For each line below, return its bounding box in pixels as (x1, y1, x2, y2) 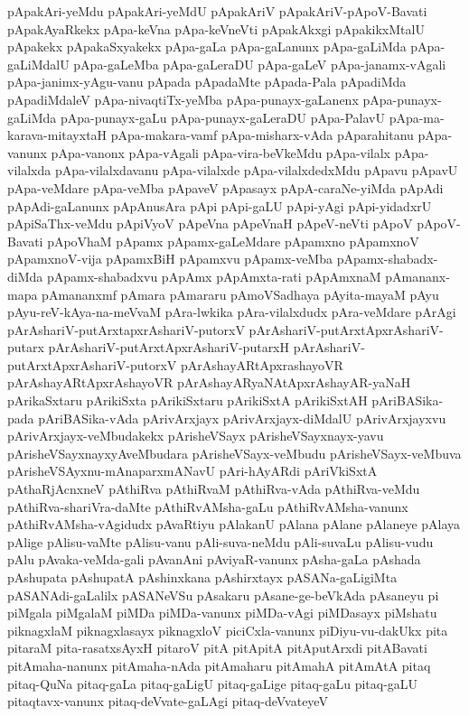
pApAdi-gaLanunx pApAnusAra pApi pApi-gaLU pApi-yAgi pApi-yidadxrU (7, 196, 432, 215)
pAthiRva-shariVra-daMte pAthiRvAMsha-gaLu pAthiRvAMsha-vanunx (7, 497, 408, 516)
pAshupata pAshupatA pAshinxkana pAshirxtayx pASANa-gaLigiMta (7, 568, 398, 586)
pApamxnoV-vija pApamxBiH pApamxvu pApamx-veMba (7, 249, 333, 268)
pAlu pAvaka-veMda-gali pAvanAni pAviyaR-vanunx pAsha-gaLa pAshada (7, 550, 421, 569)
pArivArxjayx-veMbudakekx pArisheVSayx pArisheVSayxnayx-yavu (7, 426, 384, 445)
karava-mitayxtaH (7, 126, 108, 144)
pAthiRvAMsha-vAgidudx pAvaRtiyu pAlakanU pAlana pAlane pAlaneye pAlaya (7, 515, 461, 534)
